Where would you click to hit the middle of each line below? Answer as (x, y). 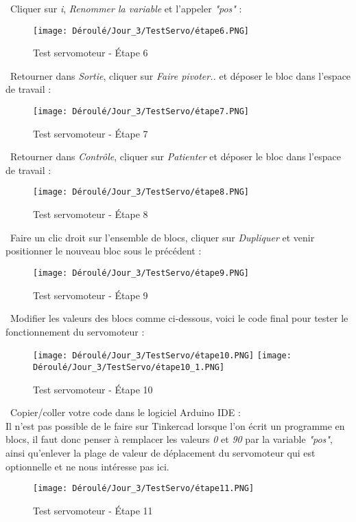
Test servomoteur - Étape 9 (91, 295)
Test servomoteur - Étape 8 (91, 214)
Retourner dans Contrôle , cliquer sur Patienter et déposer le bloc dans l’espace (175, 156)
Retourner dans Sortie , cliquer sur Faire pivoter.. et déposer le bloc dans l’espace (180, 75)
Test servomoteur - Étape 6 (91, 53)
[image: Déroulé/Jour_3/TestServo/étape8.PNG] (141, 192)
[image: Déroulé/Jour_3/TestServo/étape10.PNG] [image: (162, 356)
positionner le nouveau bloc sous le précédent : (104, 251)
